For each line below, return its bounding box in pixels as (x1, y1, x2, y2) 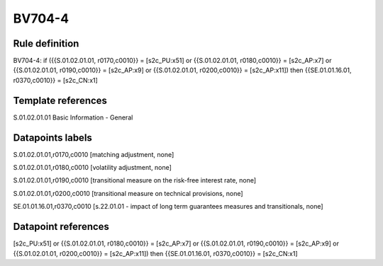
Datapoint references (13, 221, 110, 233)
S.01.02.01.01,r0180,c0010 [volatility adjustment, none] (13, 163, 172, 172)
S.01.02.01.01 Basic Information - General (13, 113, 133, 122)
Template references (13, 94, 108, 106)
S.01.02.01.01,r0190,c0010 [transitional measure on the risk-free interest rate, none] (13, 176, 257, 185)
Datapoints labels (13, 132, 92, 144)
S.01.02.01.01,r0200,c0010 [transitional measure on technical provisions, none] (13, 189, 244, 197)
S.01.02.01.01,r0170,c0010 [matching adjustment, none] (13, 150, 174, 158)
